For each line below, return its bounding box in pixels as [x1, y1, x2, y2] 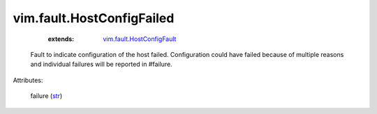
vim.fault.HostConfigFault [103, 35, 177, 43]
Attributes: [13, 76, 43, 84]
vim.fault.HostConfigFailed [13, 10, 175, 26]
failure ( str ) [30, 92, 63, 100]
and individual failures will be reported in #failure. [30, 60, 172, 69]
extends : [47, 35, 75, 43]
